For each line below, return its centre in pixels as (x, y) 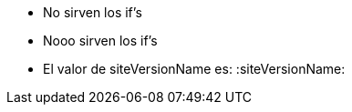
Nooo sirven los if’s (100, 41)
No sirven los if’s (93, 12)
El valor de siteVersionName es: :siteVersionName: (194, 69)
